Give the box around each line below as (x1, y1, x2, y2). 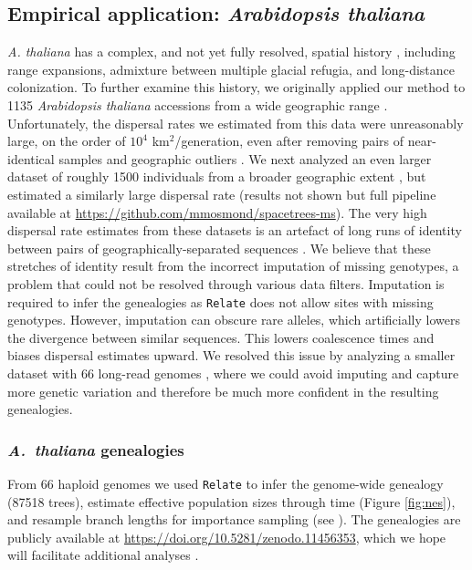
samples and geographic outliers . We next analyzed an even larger (58, 149, 432, 168)
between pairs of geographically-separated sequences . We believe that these (7, 238, 431, 257)
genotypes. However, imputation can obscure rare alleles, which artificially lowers (7, 310, 460, 329)
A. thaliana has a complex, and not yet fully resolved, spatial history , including (7, 42, 456, 61)
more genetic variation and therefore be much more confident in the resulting (7, 381, 439, 400)
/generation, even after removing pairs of (174, 131, 404, 150)
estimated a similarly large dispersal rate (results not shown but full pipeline (7, 184, 436, 203)
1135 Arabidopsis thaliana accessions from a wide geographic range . (7, 95, 388, 114)
